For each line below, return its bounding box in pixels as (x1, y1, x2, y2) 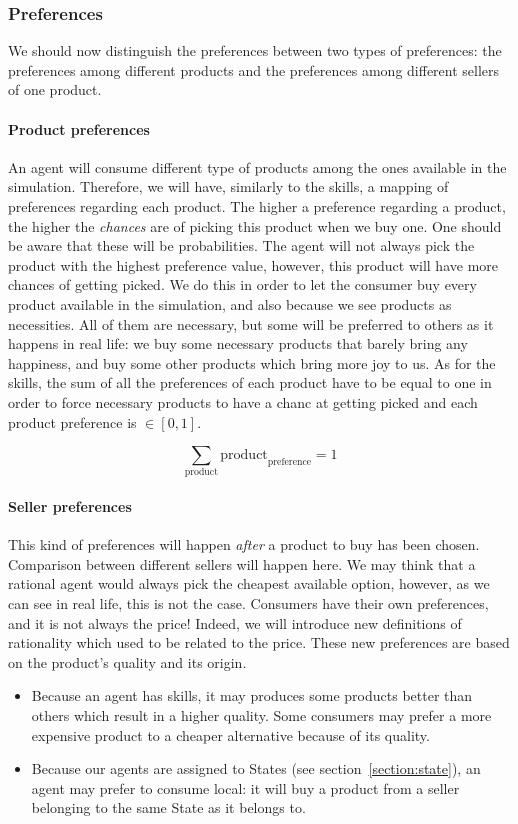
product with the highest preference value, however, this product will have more (8, 254, 498, 275)
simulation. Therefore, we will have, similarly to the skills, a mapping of (8, 176, 449, 197)
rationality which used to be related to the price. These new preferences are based (8, 632, 510, 653)
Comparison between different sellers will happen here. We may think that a (8, 553, 476, 574)
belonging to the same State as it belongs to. (31, 797, 306, 818)
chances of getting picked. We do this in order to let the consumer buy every (8, 274, 477, 295)
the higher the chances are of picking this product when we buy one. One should (8, 215, 502, 236)
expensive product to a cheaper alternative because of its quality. (31, 724, 430, 745)
